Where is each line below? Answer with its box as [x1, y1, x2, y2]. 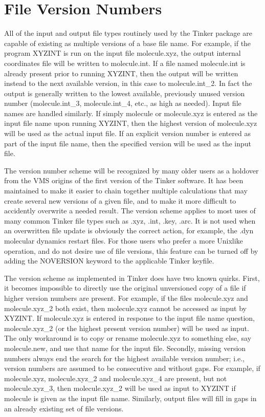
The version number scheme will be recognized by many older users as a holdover [4, 165, 259, 175]
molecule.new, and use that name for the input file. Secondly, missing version [4, 342, 246, 353]
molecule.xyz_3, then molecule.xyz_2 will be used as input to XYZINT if [4, 383, 236, 393]
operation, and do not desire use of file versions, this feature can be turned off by [4, 245, 258, 256]
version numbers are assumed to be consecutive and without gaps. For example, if [4, 363, 260, 374]
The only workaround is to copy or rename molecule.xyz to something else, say [4, 333, 252, 343]
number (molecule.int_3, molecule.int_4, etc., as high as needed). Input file [4, 98, 241, 108]
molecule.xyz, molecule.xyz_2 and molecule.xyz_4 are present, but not [4, 372, 227, 383]
